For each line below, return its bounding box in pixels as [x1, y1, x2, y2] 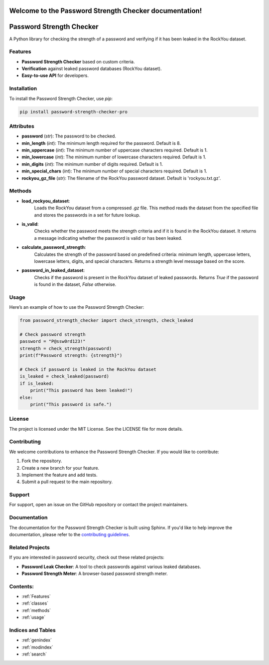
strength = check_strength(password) [19, 345, 112, 351]
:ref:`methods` [21, 607, 51, 613]
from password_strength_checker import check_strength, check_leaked [19, 318, 193, 323]
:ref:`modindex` [21, 644, 53, 650]
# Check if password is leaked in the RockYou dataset [19, 366, 156, 372]
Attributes [9, 122, 34, 129]
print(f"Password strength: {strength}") [19, 353, 123, 358]
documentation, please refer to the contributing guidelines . [9, 532, 131, 538]
